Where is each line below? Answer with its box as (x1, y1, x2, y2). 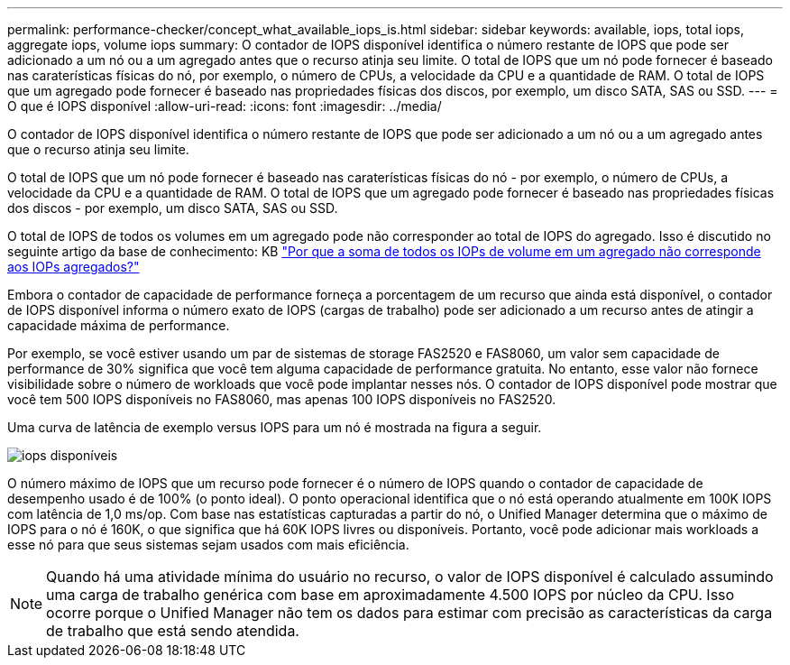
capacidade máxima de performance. (7, 318, 230, 333)
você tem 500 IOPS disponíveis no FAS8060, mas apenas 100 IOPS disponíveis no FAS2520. (7, 392, 556, 407)
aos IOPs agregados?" (7, 259, 140, 274)
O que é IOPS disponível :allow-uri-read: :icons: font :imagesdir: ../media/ (7, 98, 442, 114)
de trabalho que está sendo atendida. (46, 622, 299, 640)
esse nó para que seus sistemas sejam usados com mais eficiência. (7, 537, 409, 552)
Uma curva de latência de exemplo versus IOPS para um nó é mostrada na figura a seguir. (7, 420, 542, 435)
